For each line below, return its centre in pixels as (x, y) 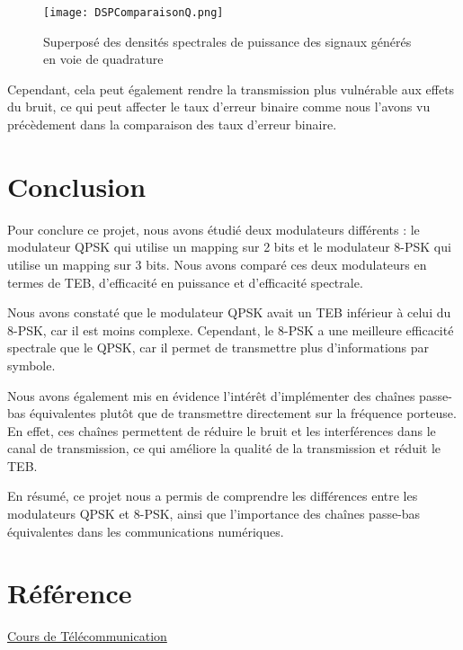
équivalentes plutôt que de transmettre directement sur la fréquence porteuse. (243, 413)
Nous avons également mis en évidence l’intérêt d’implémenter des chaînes (211, 395)
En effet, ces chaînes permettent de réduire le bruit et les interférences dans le (222, 430)
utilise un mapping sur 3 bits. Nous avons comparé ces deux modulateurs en (217, 264)
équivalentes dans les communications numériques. (146, 531)
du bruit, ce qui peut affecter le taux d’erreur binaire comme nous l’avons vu (219, 107)
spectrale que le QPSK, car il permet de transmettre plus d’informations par (218, 347)
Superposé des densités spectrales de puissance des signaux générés (227, 41)
